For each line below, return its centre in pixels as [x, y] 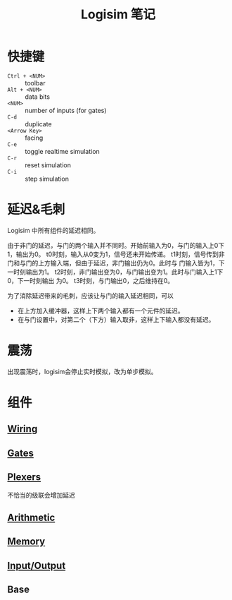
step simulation [47, 179]
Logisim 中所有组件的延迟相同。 [53, 230]
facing [34, 138]
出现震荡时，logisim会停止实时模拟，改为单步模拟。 [82, 371]
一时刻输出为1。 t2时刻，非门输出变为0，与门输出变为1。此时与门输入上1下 [115, 272]
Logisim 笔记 [118, 14]
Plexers [24, 477]
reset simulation [48, 165]
